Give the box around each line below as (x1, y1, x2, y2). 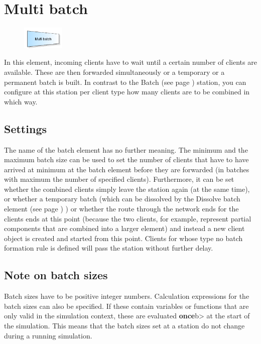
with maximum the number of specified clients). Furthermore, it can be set (4, 174, 234, 184)
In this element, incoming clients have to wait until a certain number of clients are (4, 57, 257, 67)
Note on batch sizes (4, 267, 108, 283)
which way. (4, 96, 38, 106)
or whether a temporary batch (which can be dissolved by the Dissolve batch (4, 193, 240, 204)
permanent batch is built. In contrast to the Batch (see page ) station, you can (4, 76, 246, 87)
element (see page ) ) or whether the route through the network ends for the (4, 203, 239, 214)
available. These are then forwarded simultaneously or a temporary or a (4, 66, 225, 77)
